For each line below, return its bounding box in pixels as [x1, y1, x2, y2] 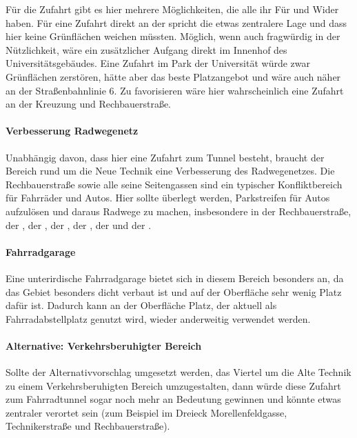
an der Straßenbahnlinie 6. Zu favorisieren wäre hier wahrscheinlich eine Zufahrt [6, 83, 344, 97]
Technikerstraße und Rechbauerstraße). [6, 419, 170, 433]
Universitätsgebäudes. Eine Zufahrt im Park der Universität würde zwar [6, 56, 310, 70]
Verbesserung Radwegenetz [6, 123, 139, 138]
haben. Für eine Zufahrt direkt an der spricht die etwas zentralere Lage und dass [6, 15, 347, 30]
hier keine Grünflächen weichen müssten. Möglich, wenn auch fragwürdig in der [6, 29, 340, 43]
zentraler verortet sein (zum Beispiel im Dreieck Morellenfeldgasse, [6, 405, 287, 419]
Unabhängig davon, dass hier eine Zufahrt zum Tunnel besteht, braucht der [6, 150, 325, 164]
